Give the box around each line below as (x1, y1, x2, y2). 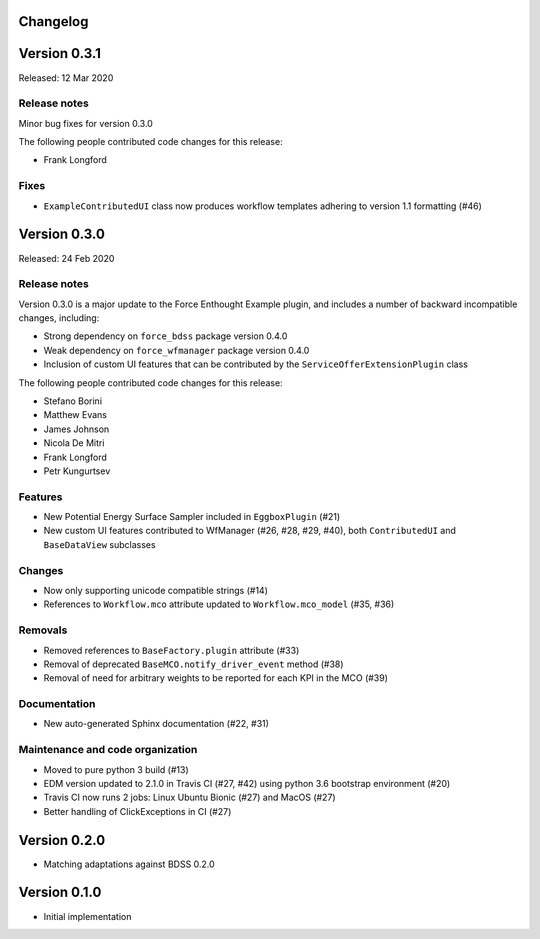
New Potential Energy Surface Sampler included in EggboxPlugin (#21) (43, 511, 341, 523)
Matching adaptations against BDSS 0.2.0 (43, 858, 215, 870)
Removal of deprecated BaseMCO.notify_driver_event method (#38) (43, 658, 344, 670)
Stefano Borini (43, 395, 103, 407)
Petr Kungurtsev (43, 465, 111, 477)
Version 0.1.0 (18, 884, 102, 901)
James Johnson (43, 423, 110, 435)
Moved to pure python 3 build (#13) (43, 763, 189, 775)
